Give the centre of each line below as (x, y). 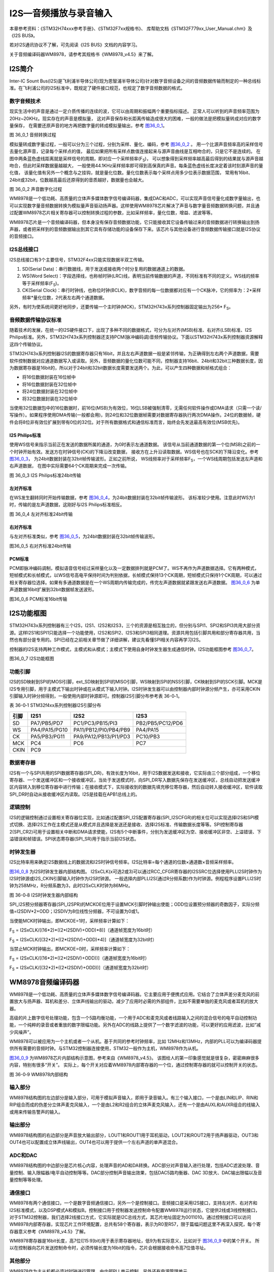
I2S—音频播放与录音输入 (61, 13)
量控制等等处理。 (27, 1180)
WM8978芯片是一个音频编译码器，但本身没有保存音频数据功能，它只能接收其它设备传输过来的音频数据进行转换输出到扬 (134, 222)
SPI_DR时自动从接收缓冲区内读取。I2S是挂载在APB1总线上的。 (75, 794)
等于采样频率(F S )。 (42, 284)
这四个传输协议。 (27, 344)
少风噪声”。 (22, 1032)
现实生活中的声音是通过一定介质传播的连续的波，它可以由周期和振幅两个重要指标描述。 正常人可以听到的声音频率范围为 (134, 111)
